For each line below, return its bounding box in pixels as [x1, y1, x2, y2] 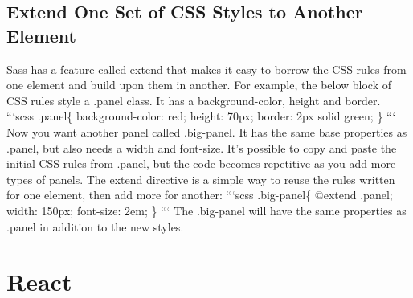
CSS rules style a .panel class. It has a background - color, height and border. [6, 92, 381, 108]
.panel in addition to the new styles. [6, 218, 184, 235]
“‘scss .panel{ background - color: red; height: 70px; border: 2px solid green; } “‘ [6, 108, 396, 125]
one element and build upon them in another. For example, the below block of [6, 76, 392, 93]
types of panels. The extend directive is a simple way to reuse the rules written [6, 170, 395, 187]
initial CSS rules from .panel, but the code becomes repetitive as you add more [6, 155, 396, 172]
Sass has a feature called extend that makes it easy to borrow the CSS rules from [6, 60, 407, 77]
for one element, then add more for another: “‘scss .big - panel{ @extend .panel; [6, 186, 393, 203]
